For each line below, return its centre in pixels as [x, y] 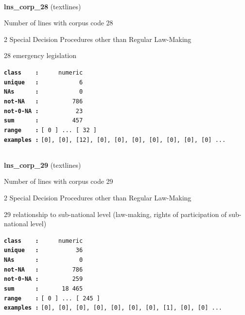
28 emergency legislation [40, 55]
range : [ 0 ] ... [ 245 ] [52, 298]
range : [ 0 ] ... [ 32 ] [50, 130]
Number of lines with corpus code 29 [59, 181]
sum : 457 [44, 121]
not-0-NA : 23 [44, 111]
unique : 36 [44, 250]
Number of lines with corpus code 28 [59, 23]
